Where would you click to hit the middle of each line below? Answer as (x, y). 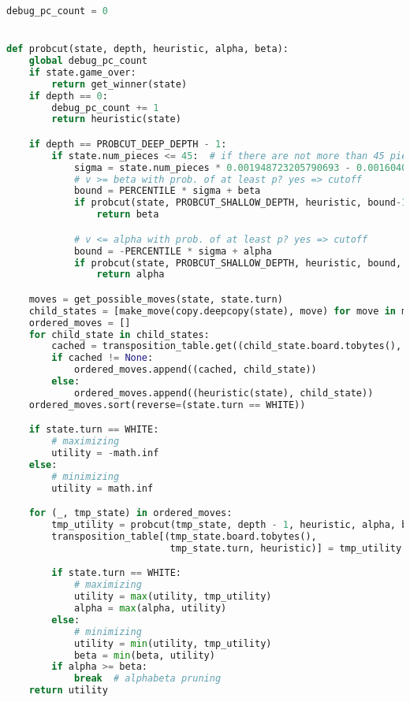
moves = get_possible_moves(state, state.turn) (156, 299)
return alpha (130, 275)
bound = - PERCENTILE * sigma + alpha (173, 251)
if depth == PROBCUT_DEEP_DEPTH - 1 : (128, 144)
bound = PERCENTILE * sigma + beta (167, 191)
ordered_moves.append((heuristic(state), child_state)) (224, 393)
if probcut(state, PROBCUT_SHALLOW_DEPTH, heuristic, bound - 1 (240, 203)
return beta (128, 215)
